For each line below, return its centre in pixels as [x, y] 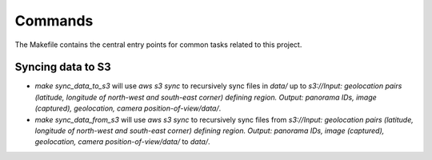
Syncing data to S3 [63, 67]
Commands [54, 21]
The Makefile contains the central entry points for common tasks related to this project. [158, 45]
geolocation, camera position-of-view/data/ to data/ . [123, 142]
